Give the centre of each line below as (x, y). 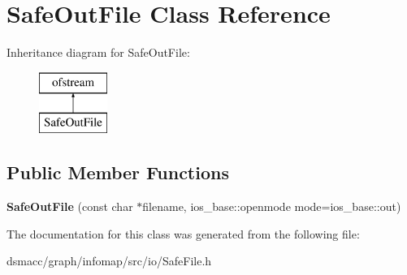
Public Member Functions (118, 172)
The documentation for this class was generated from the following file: (183, 233)
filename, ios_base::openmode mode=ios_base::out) (272, 206)
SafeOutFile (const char (70, 206)
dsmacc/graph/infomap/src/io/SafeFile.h (109, 261)
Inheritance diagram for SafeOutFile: (98, 52)
